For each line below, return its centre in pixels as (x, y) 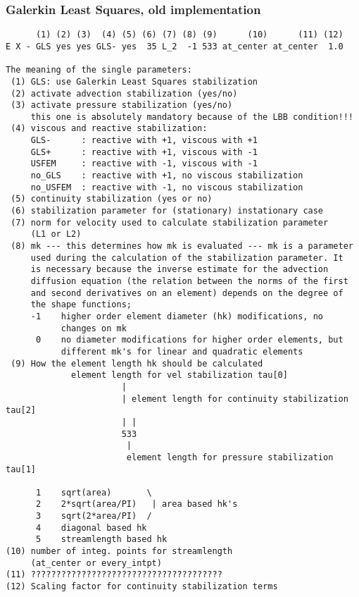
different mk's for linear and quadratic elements (182, 351)
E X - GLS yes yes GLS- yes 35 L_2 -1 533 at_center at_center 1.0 (175, 46)
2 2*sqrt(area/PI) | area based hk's (137, 504)
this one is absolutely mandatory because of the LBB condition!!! (192, 117)
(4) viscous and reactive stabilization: (109, 129)
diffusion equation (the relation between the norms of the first (189, 281)
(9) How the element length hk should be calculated (137, 363)
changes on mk (94, 328)
